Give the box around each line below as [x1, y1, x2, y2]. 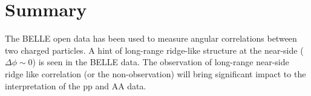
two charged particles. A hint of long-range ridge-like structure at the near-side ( [5, 43, 304, 56]
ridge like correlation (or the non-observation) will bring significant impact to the [5, 67, 306, 80]
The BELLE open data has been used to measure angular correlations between [5, 32, 297, 45]
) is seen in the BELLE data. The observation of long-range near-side [32, 56, 289, 68]
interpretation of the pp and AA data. [5, 79, 146, 92]
